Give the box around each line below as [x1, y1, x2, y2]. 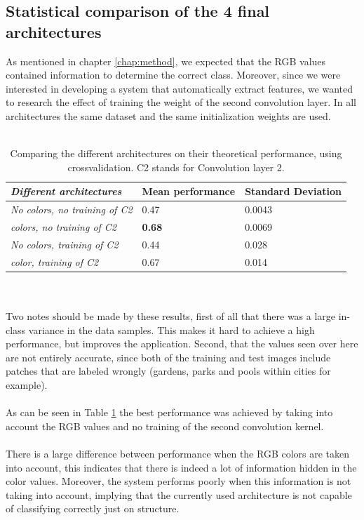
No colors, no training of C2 [11, 202, 133, 217]
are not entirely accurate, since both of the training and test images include [6, 349, 331, 364]
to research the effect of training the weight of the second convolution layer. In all [6, 95, 356, 109]
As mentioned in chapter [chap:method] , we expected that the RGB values [6, 53, 326, 68]
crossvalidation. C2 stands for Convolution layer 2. [67, 159, 285, 174]
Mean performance [142, 184, 236, 199]
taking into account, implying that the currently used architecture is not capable [6, 487, 352, 502]
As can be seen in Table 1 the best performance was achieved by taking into [6, 405, 333, 420]
